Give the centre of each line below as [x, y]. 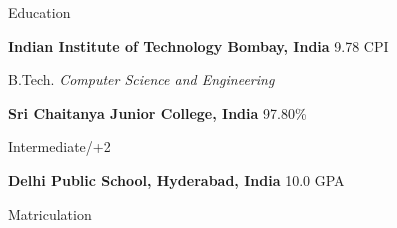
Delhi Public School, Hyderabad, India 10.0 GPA [176, 179]
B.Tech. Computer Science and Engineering [141, 79]
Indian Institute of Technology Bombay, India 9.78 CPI [198, 45]
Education [39, 12]
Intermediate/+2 [59, 146]
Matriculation [50, 213]
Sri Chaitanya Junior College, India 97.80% [157, 112]
